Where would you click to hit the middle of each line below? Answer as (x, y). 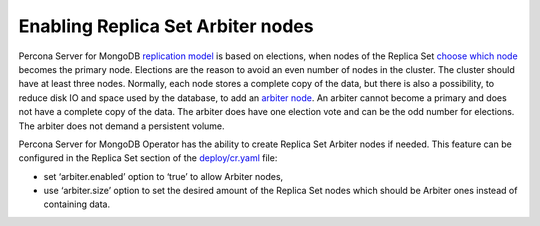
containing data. (76, 204)
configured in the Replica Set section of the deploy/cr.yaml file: (148, 158)
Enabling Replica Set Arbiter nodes (166, 26)
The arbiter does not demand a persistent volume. (121, 126)
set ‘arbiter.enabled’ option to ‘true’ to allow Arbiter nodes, (163, 176)
